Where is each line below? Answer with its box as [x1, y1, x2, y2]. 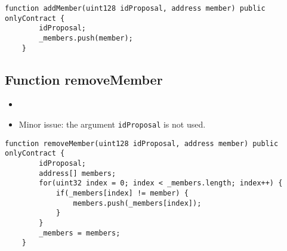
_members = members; [39, 228, 121, 237]
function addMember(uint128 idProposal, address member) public [5, 4, 266, 13]
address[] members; [39, 169, 116, 178]
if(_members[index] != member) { [55, 189, 189, 198]
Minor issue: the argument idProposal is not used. [18, 118, 206, 131]
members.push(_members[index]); [73, 199, 202, 207]
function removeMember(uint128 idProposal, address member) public [5, 139, 279, 148]
